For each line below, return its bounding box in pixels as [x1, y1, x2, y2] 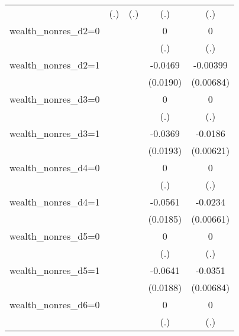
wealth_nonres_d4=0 [9, 161, 100, 174]
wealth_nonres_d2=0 [9, 24, 100, 37]
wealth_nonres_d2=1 [9, 58, 100, 71]
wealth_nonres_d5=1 [9, 263, 100, 277]
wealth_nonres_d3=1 [9, 126, 100, 140]
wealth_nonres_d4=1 [9, 195, 100, 208]
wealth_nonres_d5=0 [9, 229, 100, 243]
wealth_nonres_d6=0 [9, 298, 100, 311]
